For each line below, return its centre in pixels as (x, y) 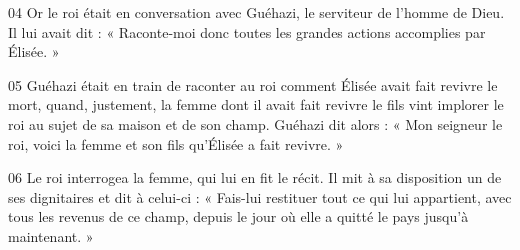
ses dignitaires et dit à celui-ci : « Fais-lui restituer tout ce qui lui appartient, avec (260, 196)
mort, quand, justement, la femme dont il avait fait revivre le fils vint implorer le (256, 104)
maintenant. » (51, 235)
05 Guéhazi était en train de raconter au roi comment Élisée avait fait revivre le (253, 84)
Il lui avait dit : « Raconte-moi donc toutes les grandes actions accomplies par (247, 31)
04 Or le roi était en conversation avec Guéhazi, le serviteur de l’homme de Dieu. (256, 12)
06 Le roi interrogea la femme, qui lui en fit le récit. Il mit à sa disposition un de (255, 177)
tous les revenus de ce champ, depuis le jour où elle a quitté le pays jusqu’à (238, 216)
